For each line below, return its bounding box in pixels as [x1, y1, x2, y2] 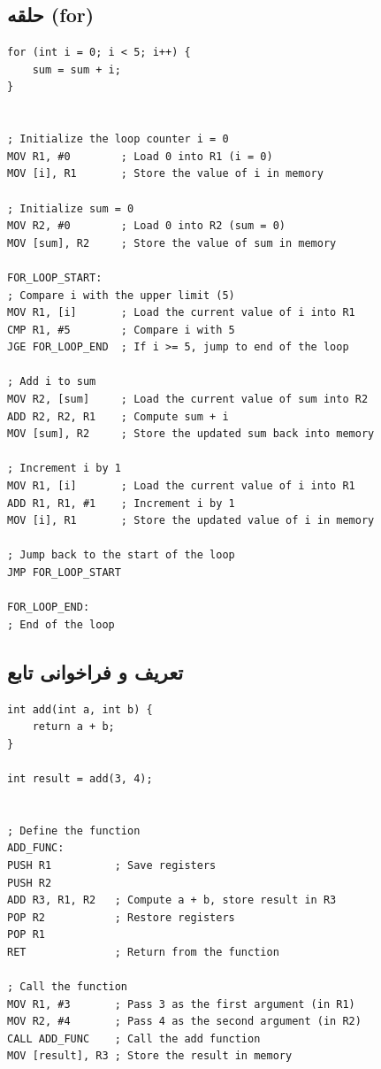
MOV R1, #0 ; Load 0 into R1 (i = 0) [7, 150, 273, 163]
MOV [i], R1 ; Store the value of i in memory [7, 167, 324, 181]
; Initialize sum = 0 [7, 202, 134, 215]
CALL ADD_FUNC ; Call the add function [7, 1032, 261, 1045]
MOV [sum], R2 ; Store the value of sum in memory [7, 236, 337, 250]
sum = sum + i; [32, 63, 121, 76]
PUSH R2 [7, 876, 52, 889]
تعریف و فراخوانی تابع [7, 658, 184, 685]
